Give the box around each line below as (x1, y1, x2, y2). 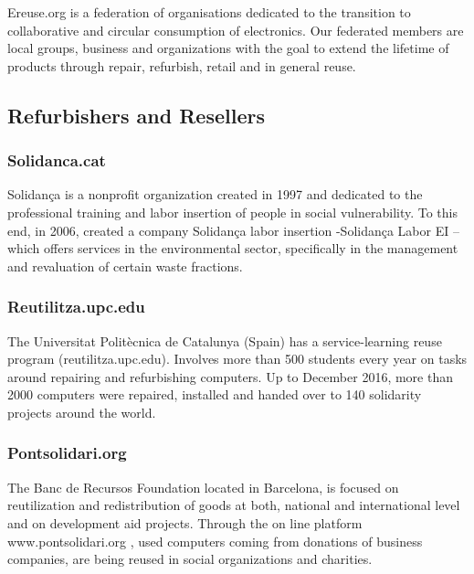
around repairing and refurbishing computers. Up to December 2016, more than (7, 367, 453, 386)
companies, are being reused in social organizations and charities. (7, 549, 373, 569)
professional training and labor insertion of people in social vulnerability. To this (7, 202, 458, 221)
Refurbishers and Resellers (7, 101, 265, 129)
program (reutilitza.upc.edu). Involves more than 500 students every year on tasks (7, 349, 468, 368)
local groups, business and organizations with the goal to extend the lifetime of (7, 38, 449, 58)
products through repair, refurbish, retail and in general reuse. (7, 56, 356, 75)
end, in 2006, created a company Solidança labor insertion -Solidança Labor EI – (7, 220, 459, 239)
